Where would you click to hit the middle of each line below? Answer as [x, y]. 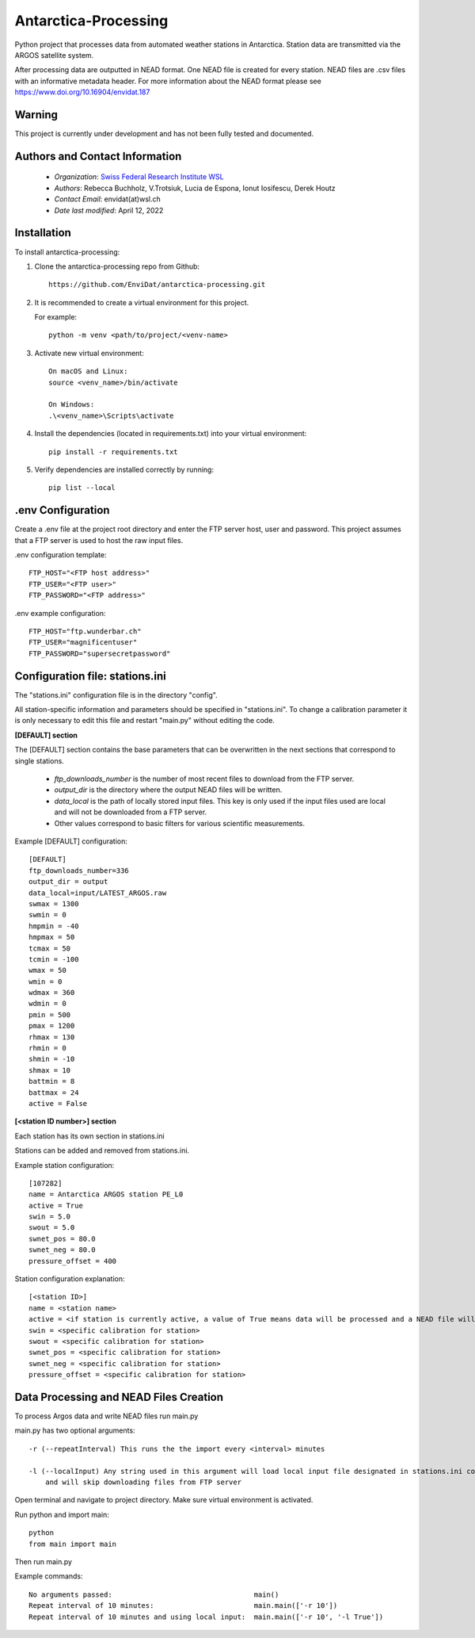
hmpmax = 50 [52, 937]
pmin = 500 [50, 1014]
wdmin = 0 [47, 1004]
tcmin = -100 [54, 959]
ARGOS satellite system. [54, 55]
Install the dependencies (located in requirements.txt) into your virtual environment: [171, 434]
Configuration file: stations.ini [90, 676]
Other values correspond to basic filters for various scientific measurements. [179, 823]
